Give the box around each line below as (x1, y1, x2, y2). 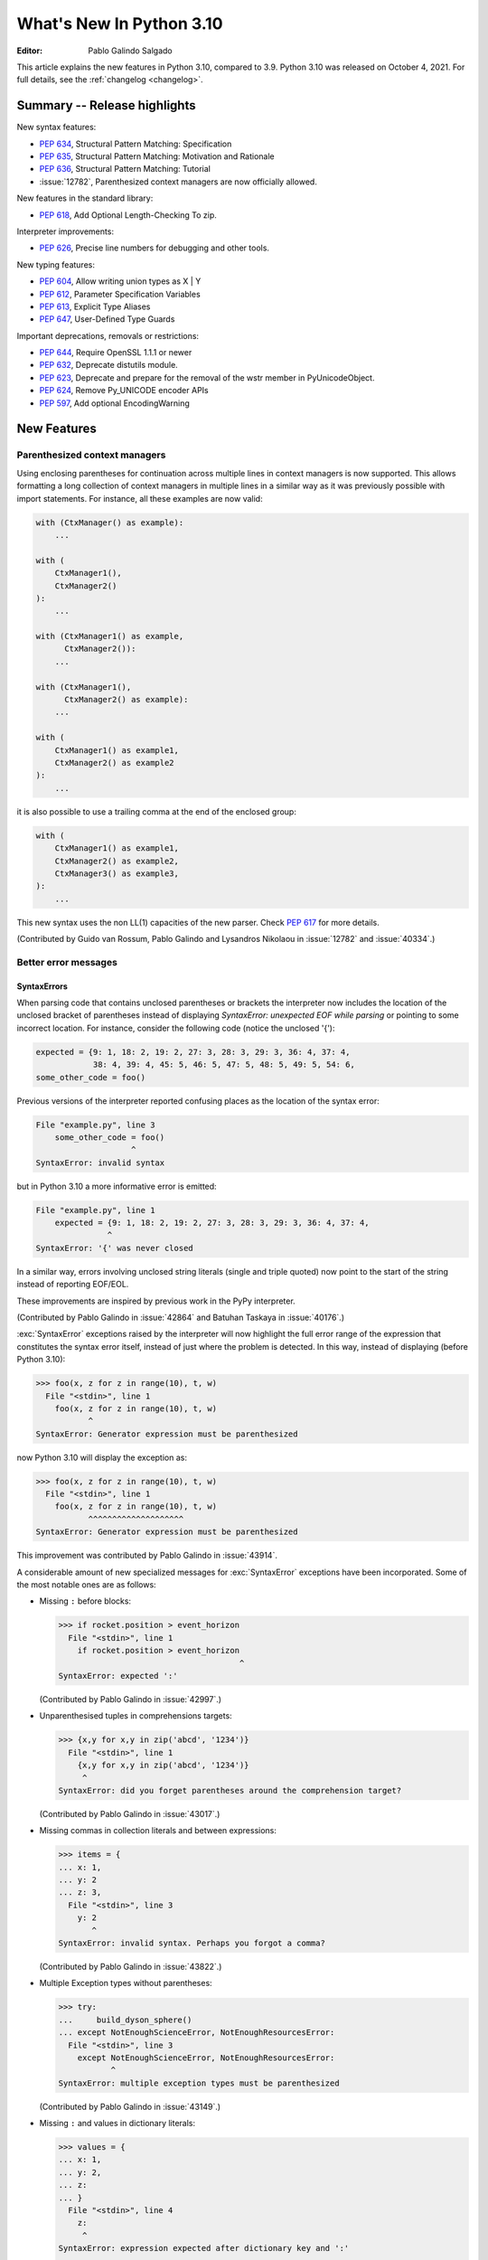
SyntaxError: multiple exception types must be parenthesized (58, 2077, 340, 2088)
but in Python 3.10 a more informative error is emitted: (16, 1181, 217, 1191)
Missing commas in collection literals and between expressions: (39, 1825, 277, 1836)
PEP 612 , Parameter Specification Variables (39, 288, 201, 299)
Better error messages (16, 956, 117, 968)
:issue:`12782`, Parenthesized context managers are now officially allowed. (39, 176, 318, 187)
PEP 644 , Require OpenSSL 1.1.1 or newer (39, 347, 192, 358)
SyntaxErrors (16, 981, 68, 992)
